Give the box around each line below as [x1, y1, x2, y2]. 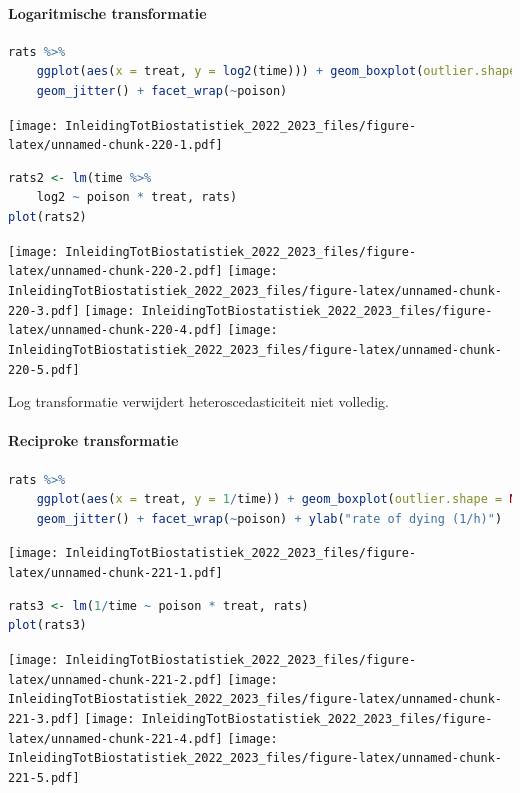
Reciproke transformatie [8, 430, 179, 451]
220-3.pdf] [8, 303, 80, 318]
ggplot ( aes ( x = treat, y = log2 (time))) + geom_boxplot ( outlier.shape [36, 64, 517, 79]
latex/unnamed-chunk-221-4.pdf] [8, 731, 223, 746]
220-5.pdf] [8, 362, 80, 377]
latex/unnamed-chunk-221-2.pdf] [8, 672, 223, 687]
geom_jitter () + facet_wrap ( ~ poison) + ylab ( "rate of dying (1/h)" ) [36, 511, 503, 526]
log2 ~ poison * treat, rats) [36, 190, 238, 205]
